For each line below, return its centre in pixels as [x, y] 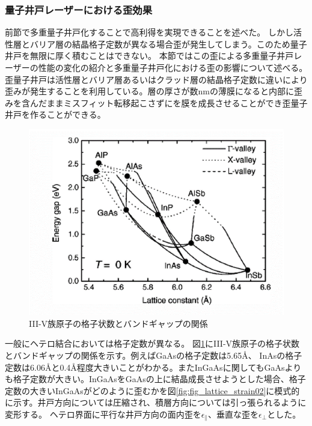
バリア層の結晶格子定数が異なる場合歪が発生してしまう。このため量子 [168, 44]
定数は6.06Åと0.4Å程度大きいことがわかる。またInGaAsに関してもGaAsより [153, 367]
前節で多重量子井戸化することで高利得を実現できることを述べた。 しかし [149, 32]
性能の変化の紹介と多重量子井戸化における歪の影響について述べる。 [173, 67]
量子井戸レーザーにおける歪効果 [79, 9]
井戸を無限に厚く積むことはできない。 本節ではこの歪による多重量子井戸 [149, 56]
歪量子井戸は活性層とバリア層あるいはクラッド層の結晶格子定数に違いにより [156, 79]
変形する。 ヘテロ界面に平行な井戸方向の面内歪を [103, 414]
